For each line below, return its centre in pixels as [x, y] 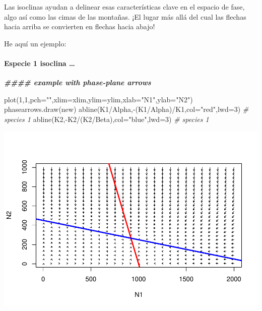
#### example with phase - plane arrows [78, 82]
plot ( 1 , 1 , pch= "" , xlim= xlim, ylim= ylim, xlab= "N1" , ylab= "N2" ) [99, 99]
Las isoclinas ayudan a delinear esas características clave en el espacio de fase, [124, 7]
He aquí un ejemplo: [35, 43]
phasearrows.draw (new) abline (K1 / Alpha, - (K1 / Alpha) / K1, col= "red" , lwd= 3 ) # [126, 109]
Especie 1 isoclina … [40, 63]
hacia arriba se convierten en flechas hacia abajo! [80, 26]
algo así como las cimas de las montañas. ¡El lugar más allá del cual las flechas [125, 16]
